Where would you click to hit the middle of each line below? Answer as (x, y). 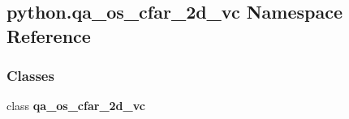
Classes (30, 76)
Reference (49, 35)
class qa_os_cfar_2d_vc (76, 106)
